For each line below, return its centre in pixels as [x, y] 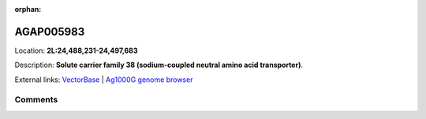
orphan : [28, 9]
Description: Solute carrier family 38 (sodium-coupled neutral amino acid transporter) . [159, 65]
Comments [36, 100]
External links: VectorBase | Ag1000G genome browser [104, 80]
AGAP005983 [50, 32]
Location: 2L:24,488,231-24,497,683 [76, 50]
